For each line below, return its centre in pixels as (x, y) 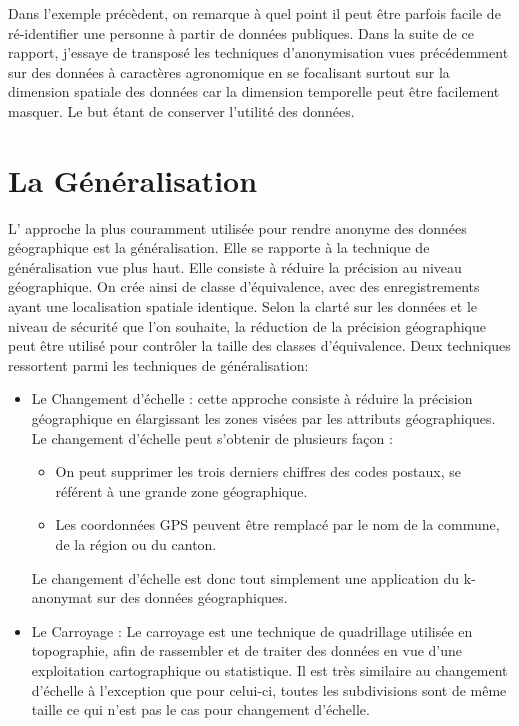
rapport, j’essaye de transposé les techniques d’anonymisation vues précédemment (258, 52)
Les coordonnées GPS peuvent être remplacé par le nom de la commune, (277, 524)
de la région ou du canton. (136, 544)
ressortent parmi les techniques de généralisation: (158, 364)
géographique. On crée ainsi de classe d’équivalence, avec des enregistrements (244, 286)
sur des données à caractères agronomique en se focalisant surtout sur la (229, 71)
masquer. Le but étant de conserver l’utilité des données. (181, 110)
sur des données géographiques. (192, 597)
